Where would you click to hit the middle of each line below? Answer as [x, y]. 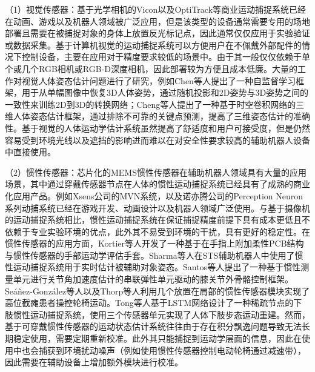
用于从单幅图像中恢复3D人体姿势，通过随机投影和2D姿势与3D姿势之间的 [165, 92]
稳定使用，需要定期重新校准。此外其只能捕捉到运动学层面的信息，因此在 [157, 338]
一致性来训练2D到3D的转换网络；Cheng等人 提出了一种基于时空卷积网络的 [151, 104]
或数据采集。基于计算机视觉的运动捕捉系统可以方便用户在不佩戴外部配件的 [153, 45]
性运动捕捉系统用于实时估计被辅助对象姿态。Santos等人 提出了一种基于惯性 [153, 267]
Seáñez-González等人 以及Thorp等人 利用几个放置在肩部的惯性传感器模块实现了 [157, 291]
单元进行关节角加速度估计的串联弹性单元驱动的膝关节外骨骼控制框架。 [153, 279]
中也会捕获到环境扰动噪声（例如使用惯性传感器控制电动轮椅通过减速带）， [159, 350]
